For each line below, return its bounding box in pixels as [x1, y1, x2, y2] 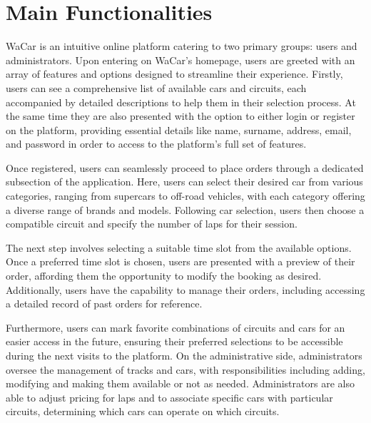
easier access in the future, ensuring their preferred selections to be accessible [6, 334, 343, 349]
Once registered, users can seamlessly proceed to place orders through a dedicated [6, 160, 364, 175]
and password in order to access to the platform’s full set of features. [6, 136, 307, 151]
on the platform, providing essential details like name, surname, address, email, [6, 122, 352, 137]
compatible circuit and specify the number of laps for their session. [6, 216, 298, 231]
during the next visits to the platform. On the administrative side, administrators [6, 348, 362, 362]
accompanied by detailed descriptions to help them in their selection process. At [6, 94, 356, 109]
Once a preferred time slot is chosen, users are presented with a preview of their [6, 254, 355, 269]
